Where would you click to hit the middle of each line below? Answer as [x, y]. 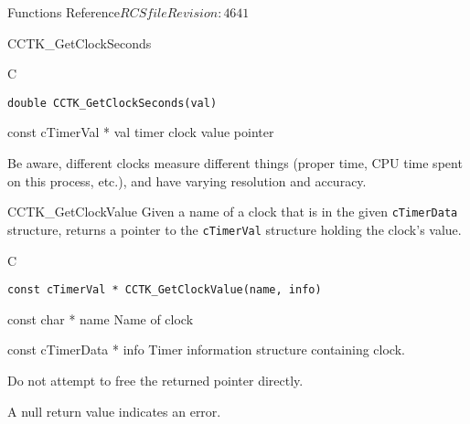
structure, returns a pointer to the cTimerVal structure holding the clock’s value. [235, 229]
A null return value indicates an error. [114, 411]
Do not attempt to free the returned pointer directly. [155, 380]
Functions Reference [64, 12]
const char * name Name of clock [101, 318]
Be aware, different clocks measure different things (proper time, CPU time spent [235, 163]
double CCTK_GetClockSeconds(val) [112, 103]
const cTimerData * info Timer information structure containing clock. [206, 350]
